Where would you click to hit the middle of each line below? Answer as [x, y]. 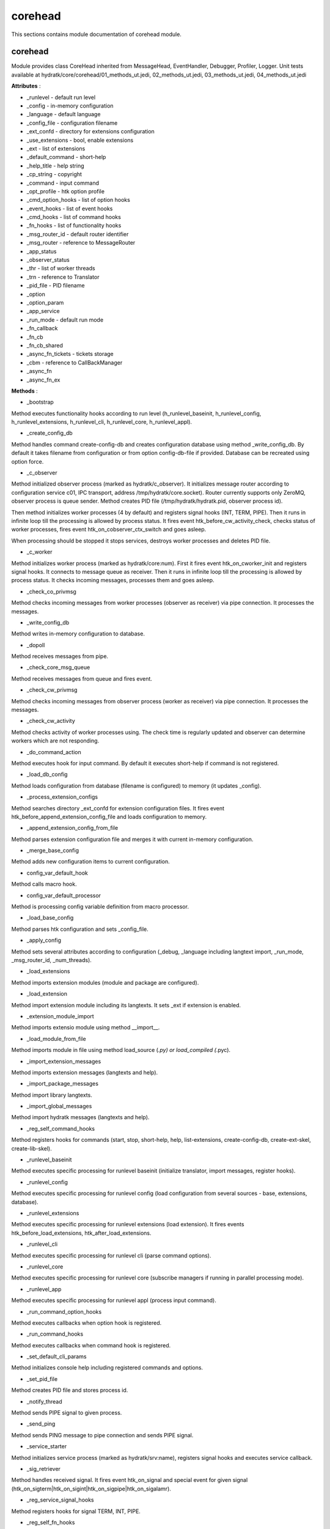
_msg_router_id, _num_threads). [51, 960]
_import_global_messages [59, 1106]
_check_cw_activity [51, 721]
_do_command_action [54, 752]
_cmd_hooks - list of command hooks [74, 217]
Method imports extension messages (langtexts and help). [85, 1072]
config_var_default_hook [57, 873]
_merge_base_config [53, 851]
